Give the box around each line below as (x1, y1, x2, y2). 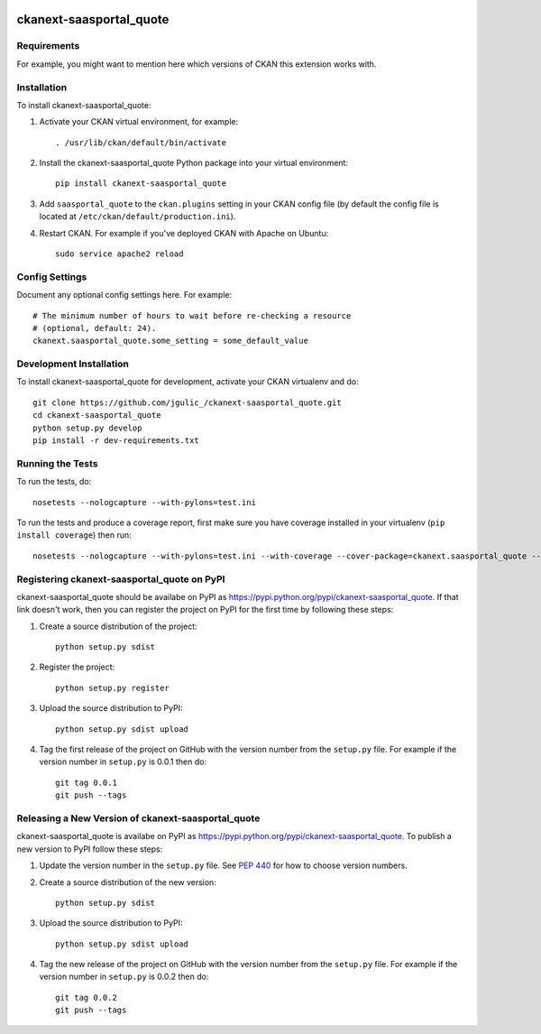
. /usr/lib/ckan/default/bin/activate (55, 137, 227, 148)
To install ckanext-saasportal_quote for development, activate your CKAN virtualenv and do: (16, 376, 359, 387)
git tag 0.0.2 (55, 992, 117, 1002)
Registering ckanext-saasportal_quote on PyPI (16, 573, 225, 586)
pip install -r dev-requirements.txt (32, 436, 200, 446)
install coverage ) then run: (16, 530, 132, 540)
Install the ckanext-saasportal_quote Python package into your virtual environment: (39, 158, 349, 169)
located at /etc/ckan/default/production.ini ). (39, 211, 236, 222)
